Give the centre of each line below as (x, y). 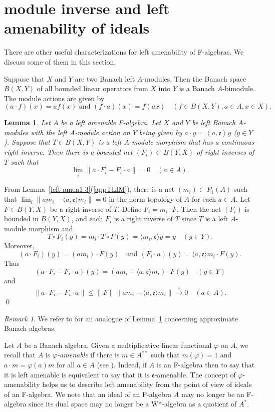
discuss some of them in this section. (60, 61)
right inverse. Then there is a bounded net (68, 152)
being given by (161, 132)
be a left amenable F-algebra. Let (111, 122)
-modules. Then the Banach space (194, 78)
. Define (129, 209)
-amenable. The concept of (195, 374)
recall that (20, 355)
